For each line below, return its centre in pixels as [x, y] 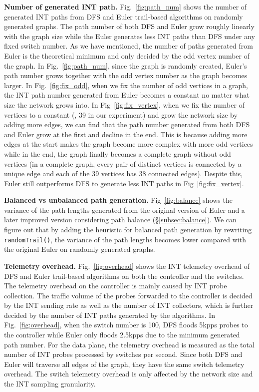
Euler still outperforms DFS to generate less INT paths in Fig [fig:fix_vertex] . [124, 183]
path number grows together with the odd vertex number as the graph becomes [126, 75]
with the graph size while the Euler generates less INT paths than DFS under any [129, 36]
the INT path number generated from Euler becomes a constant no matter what [127, 95]
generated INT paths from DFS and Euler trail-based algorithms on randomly [124, 16]
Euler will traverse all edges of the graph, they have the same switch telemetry [124, 364]
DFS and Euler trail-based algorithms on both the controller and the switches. [124, 276]
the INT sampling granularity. [50, 384]
